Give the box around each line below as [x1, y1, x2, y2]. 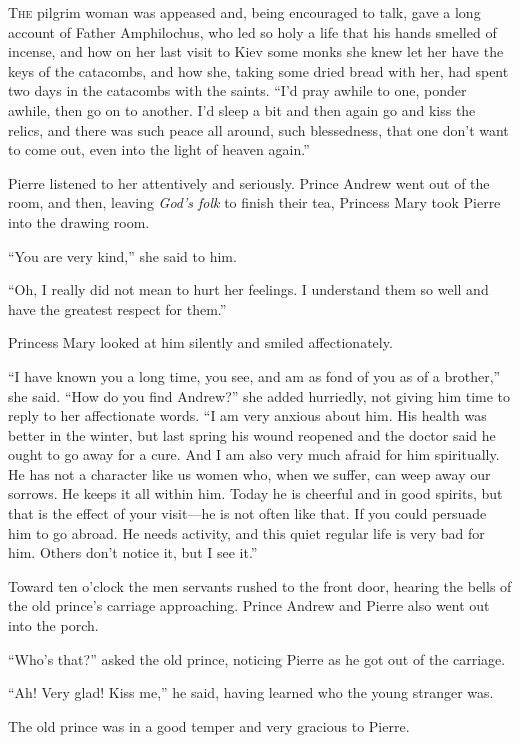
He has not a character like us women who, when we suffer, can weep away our [8, 463, 491, 484]
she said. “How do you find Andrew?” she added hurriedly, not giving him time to [8, 385, 511, 406]
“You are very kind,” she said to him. [8, 245, 237, 266]
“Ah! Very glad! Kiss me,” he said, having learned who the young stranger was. [8, 682, 494, 703]
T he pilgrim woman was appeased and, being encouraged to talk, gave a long [8, 2, 481, 22]
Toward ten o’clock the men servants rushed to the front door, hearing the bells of [8, 575, 512, 596]
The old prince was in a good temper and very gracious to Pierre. [8, 715, 410, 736]
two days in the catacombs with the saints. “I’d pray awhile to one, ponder [8, 80, 467, 101]
